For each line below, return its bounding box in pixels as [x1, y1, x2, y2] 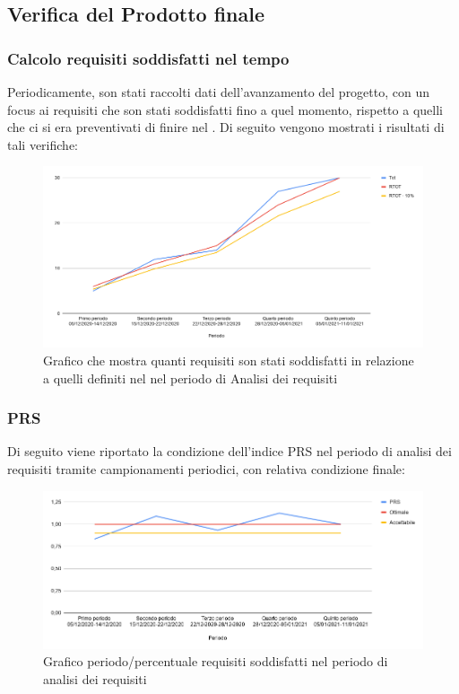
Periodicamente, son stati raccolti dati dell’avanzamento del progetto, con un [7, 83, 430, 101]
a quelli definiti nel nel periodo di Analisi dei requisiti [43, 368, 338, 387]
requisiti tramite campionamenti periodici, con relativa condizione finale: [7, 459, 405, 478]
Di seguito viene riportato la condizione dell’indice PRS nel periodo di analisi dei [7, 442, 452, 461]
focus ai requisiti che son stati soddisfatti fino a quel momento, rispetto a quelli [7, 100, 443, 119]
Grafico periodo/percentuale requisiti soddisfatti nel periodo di [43, 652, 388, 671]
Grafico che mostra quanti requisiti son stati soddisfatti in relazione [43, 350, 414, 369]
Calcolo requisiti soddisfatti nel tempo [7, 47, 290, 69]
